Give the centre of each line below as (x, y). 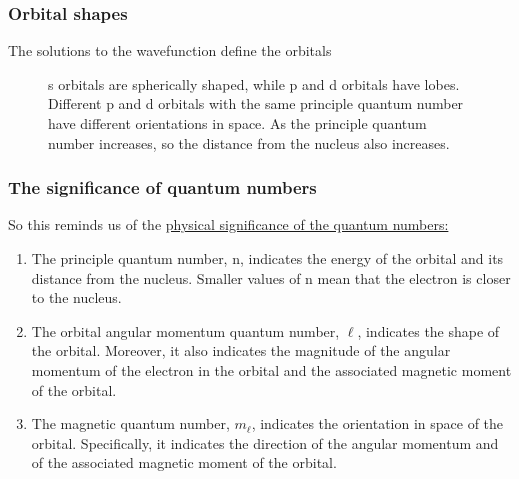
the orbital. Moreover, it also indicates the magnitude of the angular (241, 350)
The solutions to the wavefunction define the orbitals (170, 50)
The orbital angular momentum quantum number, (185, 330)
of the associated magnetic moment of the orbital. (184, 462)
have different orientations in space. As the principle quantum (237, 123)
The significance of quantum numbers (162, 187)
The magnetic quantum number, (130, 423)
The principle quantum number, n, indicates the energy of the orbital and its (267, 258)
